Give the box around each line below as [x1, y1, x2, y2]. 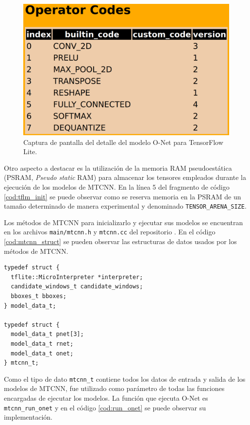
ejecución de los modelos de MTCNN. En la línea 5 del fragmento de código [4, 181, 230, 192]
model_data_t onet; [11, 350, 74, 357]
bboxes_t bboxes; [11, 293, 67, 300]
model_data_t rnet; [11, 340, 74, 347]
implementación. [4, 412, 52, 422]
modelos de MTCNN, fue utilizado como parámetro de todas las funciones [4, 383, 225, 393]
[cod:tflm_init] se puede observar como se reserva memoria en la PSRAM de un [4, 191, 241, 201]
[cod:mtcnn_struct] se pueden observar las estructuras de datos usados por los [4, 236, 237, 247]
